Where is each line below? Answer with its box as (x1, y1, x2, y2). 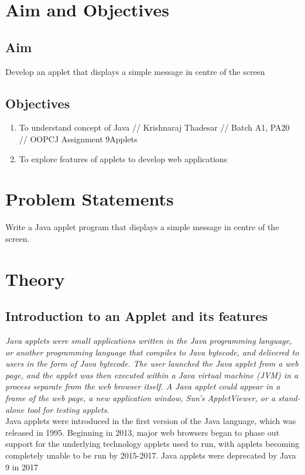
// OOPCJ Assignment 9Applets (19, 132, 138, 145)
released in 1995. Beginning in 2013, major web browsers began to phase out (5, 426, 280, 438)
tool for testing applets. (27, 403, 109, 415)
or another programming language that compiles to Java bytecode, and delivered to (5, 346, 299, 358)
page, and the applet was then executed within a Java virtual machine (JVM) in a (5, 368, 299, 381)
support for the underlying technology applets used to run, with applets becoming (5, 438, 300, 450)
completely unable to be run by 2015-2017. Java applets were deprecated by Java (5, 449, 296, 461)
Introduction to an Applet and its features (5, 307, 268, 325)
